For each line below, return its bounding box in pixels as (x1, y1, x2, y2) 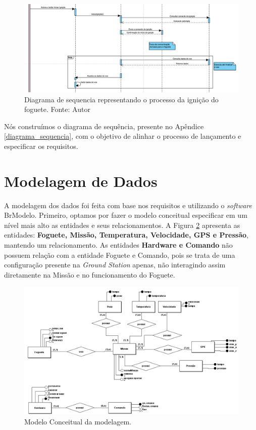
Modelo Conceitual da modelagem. (24, 416, 131, 426)
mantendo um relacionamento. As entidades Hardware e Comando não (4, 239, 233, 250)
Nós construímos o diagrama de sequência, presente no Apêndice (4, 121, 204, 131)
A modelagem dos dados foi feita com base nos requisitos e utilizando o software (4, 200, 252, 210)
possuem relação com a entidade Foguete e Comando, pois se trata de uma (4, 249, 235, 260)
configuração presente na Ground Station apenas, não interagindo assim (4, 259, 226, 270)
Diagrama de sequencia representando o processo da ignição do (24, 94, 219, 104)
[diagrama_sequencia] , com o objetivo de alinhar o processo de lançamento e (4, 131, 241, 141)
